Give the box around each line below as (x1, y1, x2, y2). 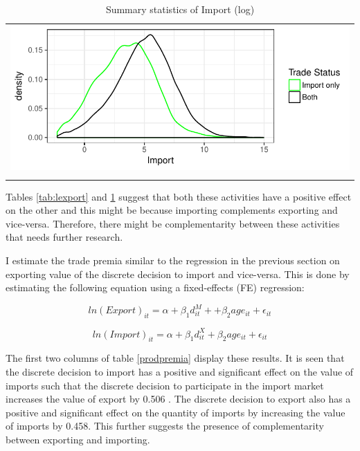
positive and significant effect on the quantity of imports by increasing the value (6, 405, 345, 419)
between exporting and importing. (6, 432, 150, 446)
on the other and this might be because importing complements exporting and (6, 203, 338, 217)
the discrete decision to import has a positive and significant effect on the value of (6, 364, 354, 378)
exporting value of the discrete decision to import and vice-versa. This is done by (6, 266, 350, 281)
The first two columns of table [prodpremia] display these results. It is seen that (6, 351, 345, 365)
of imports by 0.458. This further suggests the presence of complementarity (6, 418, 324, 433)
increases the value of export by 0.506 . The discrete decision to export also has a (6, 392, 351, 406)
